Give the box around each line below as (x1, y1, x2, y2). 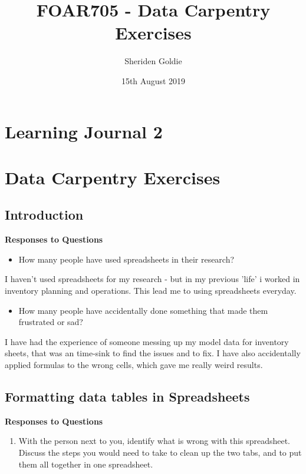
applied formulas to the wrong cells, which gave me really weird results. (5, 359, 263, 371)
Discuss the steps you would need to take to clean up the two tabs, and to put (18, 446, 302, 458)
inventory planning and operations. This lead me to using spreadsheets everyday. (5, 284, 297, 297)
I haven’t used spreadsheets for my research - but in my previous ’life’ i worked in (5, 273, 300, 285)
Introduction (5, 205, 84, 224)
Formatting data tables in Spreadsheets (5, 387, 250, 405)
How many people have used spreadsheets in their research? (18, 253, 235, 265)
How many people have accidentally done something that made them (18, 304, 268, 316)
